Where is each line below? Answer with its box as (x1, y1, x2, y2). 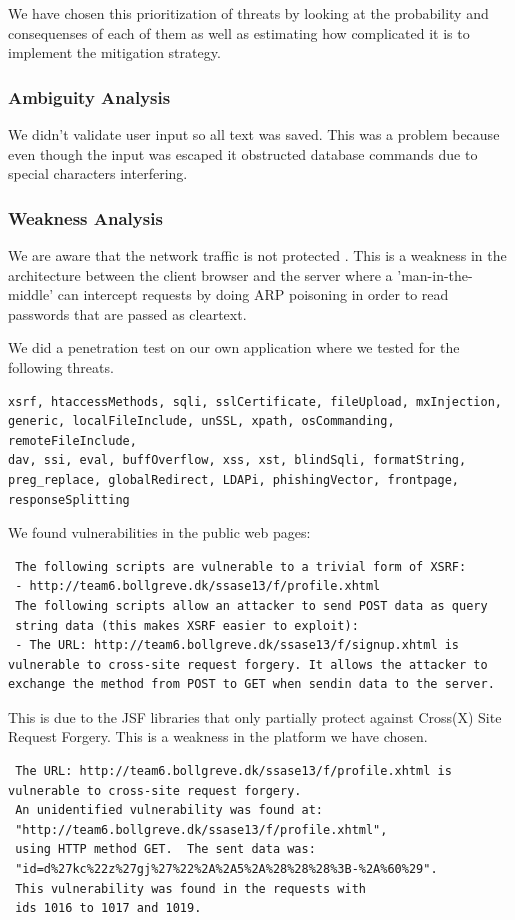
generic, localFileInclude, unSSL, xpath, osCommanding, (8, 414, 395, 429)
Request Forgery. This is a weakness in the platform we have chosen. (8, 726, 428, 747)
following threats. (8, 356, 114, 377)
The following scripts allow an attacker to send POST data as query (15, 598, 488, 613)
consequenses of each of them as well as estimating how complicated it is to (8, 22, 470, 43)
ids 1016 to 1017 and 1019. (15, 901, 202, 916)
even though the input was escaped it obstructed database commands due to (8, 143, 478, 164)
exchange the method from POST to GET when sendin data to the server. (8, 677, 495, 692)
